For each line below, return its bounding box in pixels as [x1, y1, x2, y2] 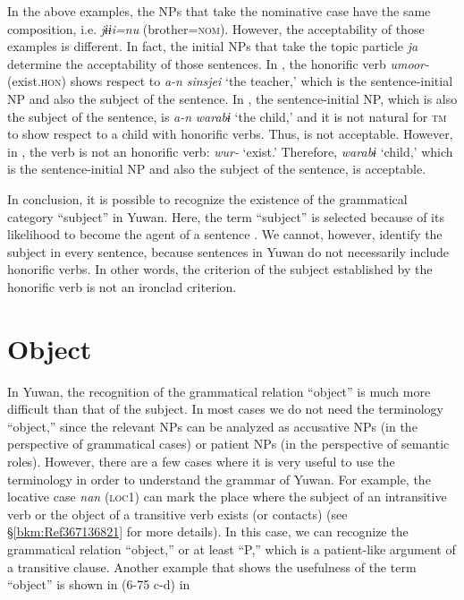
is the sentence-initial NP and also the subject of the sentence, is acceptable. [7, 159, 426, 178]
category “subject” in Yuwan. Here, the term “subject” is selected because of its [7, 207, 444, 226]
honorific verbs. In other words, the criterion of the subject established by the [7, 260, 433, 279]
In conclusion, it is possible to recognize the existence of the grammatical [7, 189, 408, 208]
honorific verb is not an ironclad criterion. [7, 277, 237, 296]
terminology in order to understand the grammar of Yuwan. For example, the [7, 469, 431, 488]
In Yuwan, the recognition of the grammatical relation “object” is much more [7, 381, 431, 400]
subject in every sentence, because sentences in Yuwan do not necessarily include [7, 242, 450, 261]
